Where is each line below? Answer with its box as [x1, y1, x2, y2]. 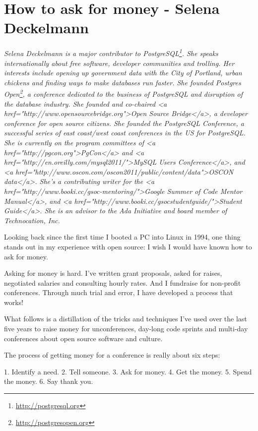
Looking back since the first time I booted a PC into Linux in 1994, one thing [4, 232, 241, 242]
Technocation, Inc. [4, 215, 60, 225]
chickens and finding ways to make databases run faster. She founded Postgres [4, 77, 241, 87]
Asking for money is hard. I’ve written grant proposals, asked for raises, [4, 268, 222, 278]
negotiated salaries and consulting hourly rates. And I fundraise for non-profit [4, 277, 241, 288]
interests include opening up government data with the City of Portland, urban [4, 67, 242, 78]
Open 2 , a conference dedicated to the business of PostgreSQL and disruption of [4, 87, 243, 99]
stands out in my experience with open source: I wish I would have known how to [4, 241, 252, 251]
